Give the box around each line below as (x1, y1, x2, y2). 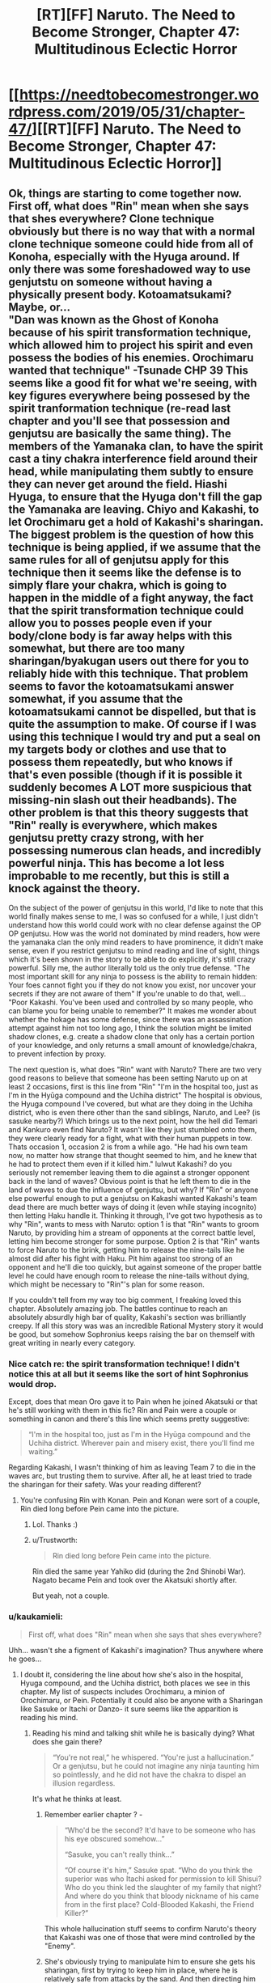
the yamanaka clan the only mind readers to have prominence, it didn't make (8, 937, 264, 947)
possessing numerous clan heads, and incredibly (8, 844, 261, 857)
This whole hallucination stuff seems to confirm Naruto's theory (44, 1923, 257, 1934)
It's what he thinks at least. (32, 1794, 122, 1803)
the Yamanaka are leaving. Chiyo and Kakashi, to (8, 502, 260, 516)
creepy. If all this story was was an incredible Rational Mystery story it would (8, 1321, 264, 1330)
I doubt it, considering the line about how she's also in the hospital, (19, 1669, 243, 1679)
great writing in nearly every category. (8, 1338, 136, 1347)
